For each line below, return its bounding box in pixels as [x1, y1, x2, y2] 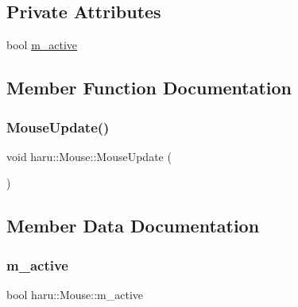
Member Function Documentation [6, 75, 292, 100]
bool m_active [6, 36, 78, 53]
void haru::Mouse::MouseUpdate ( [6, 148, 172, 164]
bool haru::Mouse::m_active [6, 286, 144, 302]
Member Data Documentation [6, 213, 260, 238]
